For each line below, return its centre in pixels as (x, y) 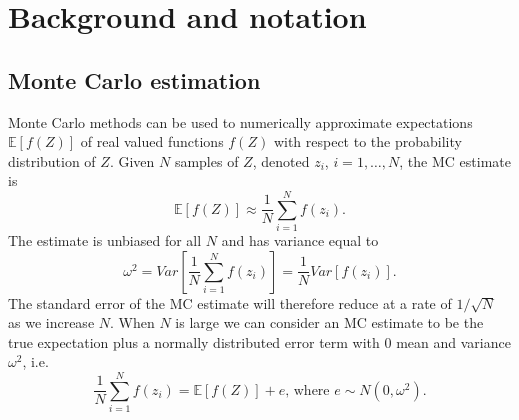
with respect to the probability (367, 141)
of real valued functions (152, 141)
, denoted (281, 160)
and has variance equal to (300, 240)
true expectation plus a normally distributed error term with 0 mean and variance (259, 341)
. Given (132, 160)
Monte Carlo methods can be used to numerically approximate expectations (240, 121)
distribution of (52, 160)
